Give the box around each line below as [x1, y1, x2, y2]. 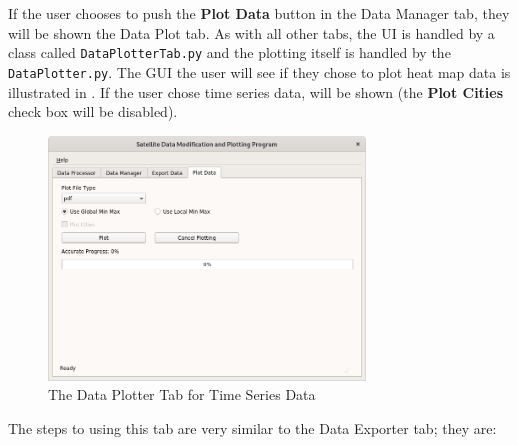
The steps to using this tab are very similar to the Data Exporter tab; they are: [8, 417, 497, 438]
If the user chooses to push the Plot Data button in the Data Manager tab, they [8, 3, 510, 23]
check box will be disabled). [8, 101, 178, 122]
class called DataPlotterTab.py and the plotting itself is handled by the [8, 42, 451, 63]
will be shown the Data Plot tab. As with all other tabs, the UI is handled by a [8, 22, 495, 43]
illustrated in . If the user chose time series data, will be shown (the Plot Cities [8, 81, 504, 102]
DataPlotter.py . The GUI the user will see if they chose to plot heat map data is [8, 61, 511, 82]
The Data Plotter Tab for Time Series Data [48, 384, 316, 405]
